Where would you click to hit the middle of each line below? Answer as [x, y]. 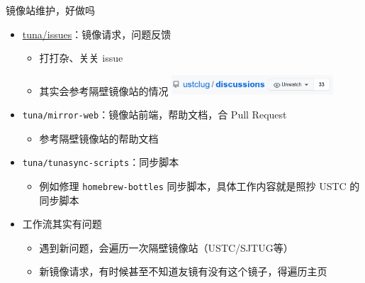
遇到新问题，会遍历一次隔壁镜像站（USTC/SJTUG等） [166, 247]
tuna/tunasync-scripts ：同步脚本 [101, 162]
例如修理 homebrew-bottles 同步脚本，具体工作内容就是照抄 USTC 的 [200, 185]
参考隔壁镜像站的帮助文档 [99, 138]
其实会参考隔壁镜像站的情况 [104, 90]
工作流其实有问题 [62, 224]
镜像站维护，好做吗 [50, 10]
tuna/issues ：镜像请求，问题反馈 [97, 34]
